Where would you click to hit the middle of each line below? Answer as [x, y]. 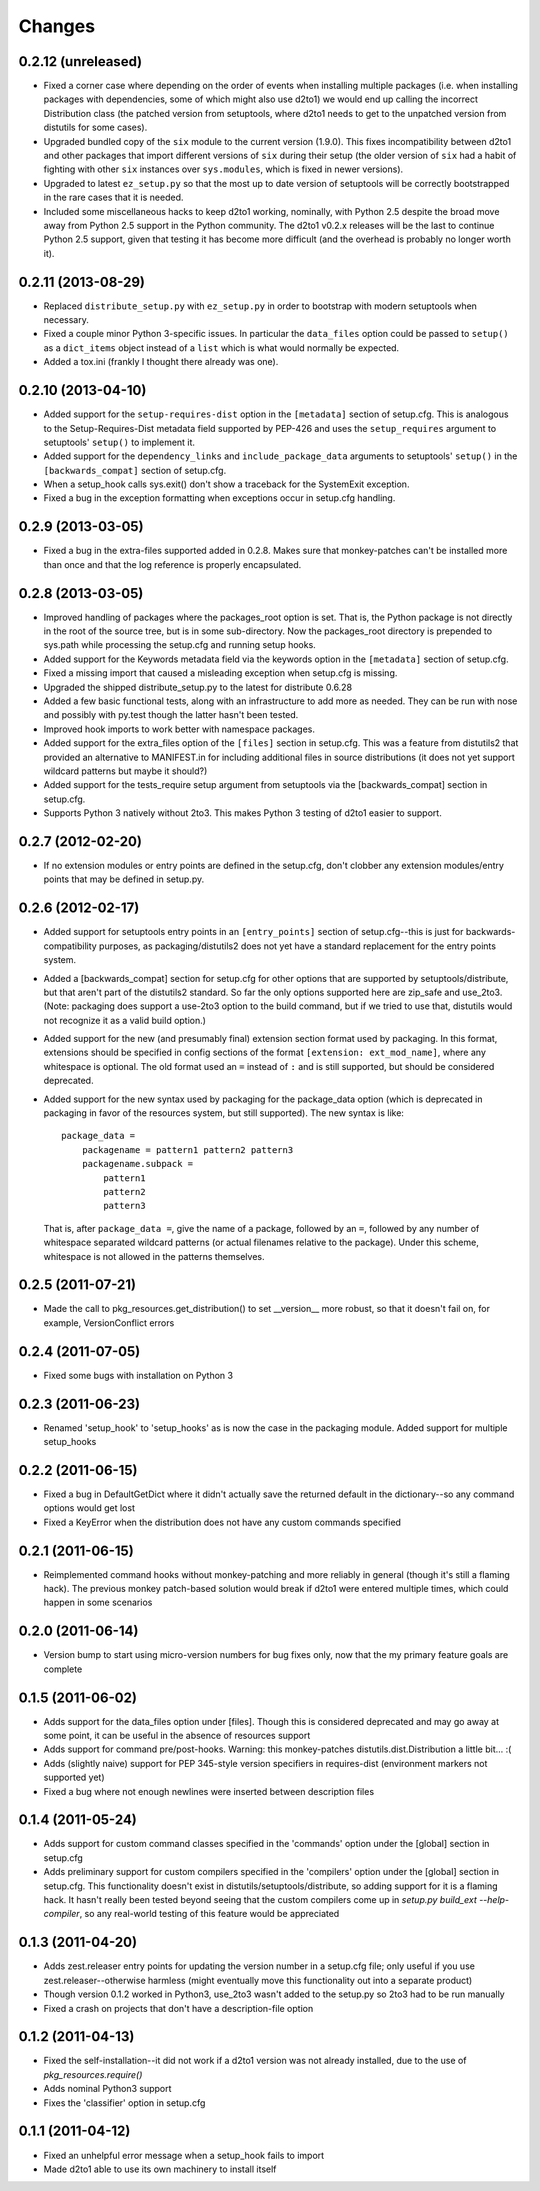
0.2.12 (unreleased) [80, 61]
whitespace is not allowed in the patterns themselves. [154, 1256]
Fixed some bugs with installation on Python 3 [138, 1375]
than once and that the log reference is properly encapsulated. [172, 564]
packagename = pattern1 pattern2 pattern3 [187, 1149]
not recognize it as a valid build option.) [125, 1020]
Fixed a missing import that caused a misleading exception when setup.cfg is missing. [220, 673]
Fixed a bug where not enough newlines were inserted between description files [209, 1791]
